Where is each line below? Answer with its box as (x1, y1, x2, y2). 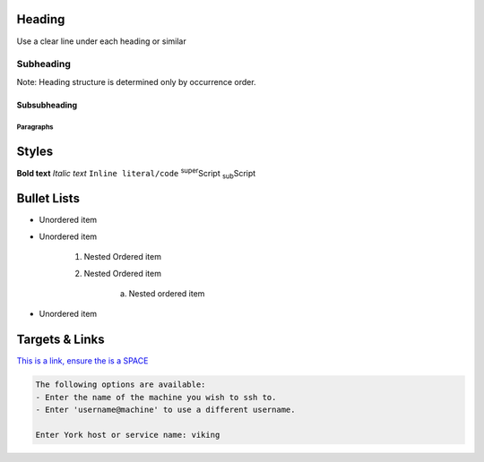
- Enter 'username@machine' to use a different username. (35, 405, 296, 415)
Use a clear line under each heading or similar (16, 36, 187, 47)
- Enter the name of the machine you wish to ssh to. (35, 392, 277, 402)
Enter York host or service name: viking (35, 430, 220, 440)
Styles (16, 144, 54, 159)
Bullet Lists (16, 191, 81, 206)
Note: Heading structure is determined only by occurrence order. (16, 76, 256, 87)
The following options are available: (35, 380, 206, 389)
